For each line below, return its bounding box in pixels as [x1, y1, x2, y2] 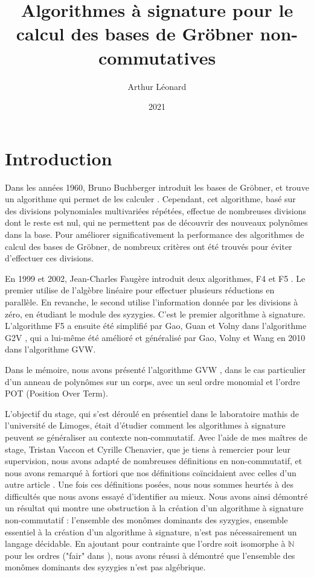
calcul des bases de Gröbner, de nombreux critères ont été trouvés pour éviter [5, 240, 292, 252]
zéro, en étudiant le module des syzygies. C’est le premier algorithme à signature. [5, 307, 306, 320]
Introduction [5, 145, 112, 170]
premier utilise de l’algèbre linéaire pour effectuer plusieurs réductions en [5, 284, 275, 296]
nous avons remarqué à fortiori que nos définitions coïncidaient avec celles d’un [5, 466, 296, 479]
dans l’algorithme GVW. [5, 343, 96, 355]
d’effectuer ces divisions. [5, 252, 94, 264]
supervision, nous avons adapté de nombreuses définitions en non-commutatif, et [5, 454, 303, 467]
